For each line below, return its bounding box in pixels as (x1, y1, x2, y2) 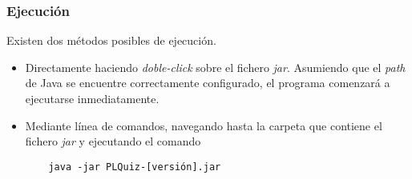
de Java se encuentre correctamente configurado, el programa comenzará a (25, 74, 390, 91)
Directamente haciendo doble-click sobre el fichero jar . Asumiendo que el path (25, 58, 406, 75)
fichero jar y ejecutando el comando (25, 133, 201, 149)
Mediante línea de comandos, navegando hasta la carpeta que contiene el (25, 117, 382, 133)
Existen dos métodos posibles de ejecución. (6, 32, 216, 49)
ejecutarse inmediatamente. (25, 90, 160, 106)
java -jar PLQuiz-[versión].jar (48, 161, 221, 173)
